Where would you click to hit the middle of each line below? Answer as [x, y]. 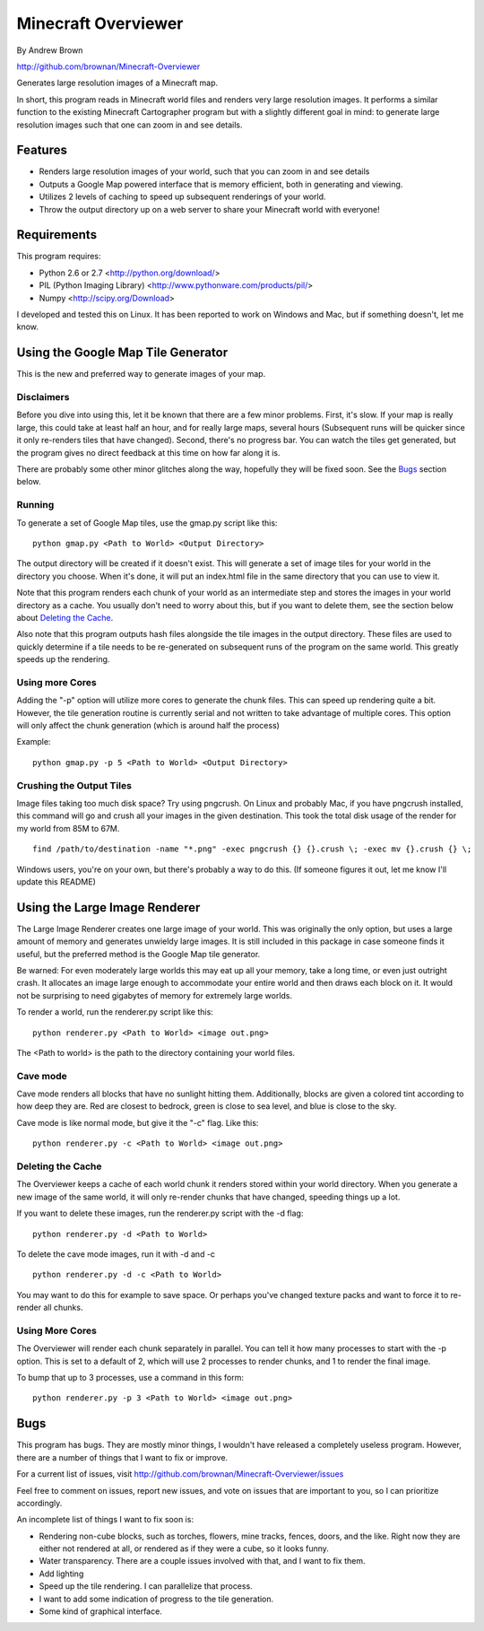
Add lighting [61, 1574]
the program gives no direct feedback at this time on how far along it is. [148, 452]
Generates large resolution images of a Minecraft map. [117, 83]
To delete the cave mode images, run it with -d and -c [116, 1254]
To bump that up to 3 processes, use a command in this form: [130, 1378]
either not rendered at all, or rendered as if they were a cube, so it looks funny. [184, 1548]
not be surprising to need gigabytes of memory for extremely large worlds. [155, 995]
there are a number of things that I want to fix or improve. [122, 1457]
